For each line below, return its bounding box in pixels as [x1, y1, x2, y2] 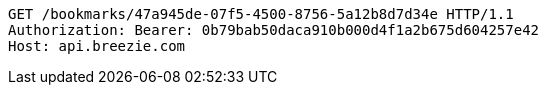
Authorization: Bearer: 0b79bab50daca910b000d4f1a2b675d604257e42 [8, 22, 540, 38]
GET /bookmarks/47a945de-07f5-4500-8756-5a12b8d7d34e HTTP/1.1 [8, 6, 514, 22]
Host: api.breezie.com [8, 38, 186, 54]
